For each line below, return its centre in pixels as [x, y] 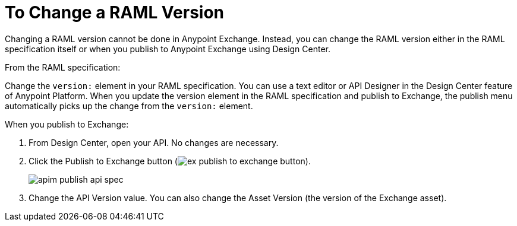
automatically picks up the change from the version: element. [129, 106]
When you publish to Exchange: [67, 124]
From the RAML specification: [63, 67]
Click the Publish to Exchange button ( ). [170, 161]
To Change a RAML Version [115, 12]
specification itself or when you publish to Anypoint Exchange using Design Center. [168, 49]
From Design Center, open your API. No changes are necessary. [154, 142]
